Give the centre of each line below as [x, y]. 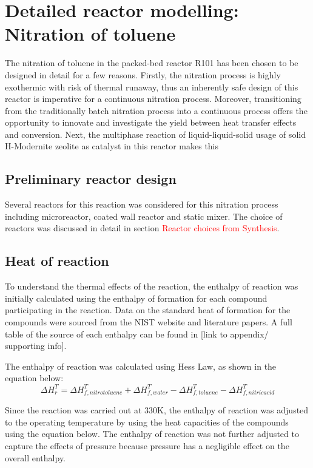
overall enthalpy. [35, 457]
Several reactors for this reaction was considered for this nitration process [142, 204]
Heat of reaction [57, 261]
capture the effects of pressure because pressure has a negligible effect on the [147, 446]
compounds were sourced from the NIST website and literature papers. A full [149, 322]
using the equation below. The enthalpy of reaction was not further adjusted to [152, 434]
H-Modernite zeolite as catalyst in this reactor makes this [112, 146]
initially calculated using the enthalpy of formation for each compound [136, 298]
